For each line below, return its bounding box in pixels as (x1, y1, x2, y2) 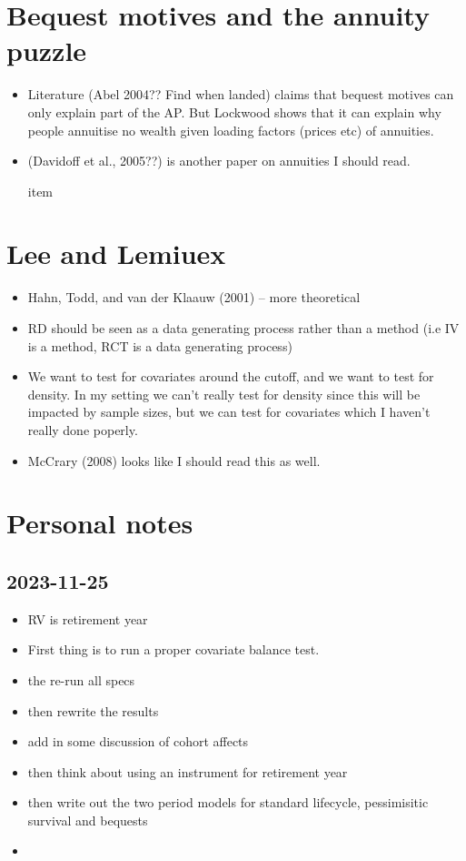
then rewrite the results (27, 701, 159, 720)
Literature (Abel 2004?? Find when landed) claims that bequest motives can (27, 85, 454, 104)
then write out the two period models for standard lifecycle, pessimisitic (27, 793, 429, 812)
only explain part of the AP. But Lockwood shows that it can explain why (27, 102, 441, 121)
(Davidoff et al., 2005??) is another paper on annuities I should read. (27, 151, 411, 170)
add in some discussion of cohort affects (27, 732, 249, 751)
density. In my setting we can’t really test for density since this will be (27, 384, 421, 403)
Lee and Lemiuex (6, 235, 226, 272)
